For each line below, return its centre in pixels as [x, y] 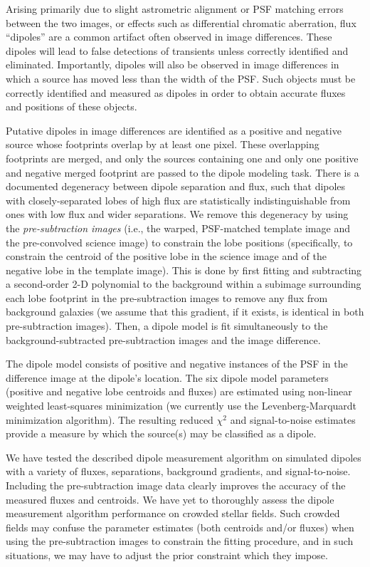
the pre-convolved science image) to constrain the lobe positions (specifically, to [179, 242]
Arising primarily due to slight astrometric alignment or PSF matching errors [175, 9]
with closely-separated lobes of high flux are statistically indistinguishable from [178, 200]
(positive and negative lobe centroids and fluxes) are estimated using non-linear [179, 391]
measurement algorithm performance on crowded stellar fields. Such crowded [173, 513]
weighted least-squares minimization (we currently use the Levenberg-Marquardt [181, 406]
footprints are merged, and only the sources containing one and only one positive [182, 158]
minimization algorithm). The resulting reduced [110, 419]
